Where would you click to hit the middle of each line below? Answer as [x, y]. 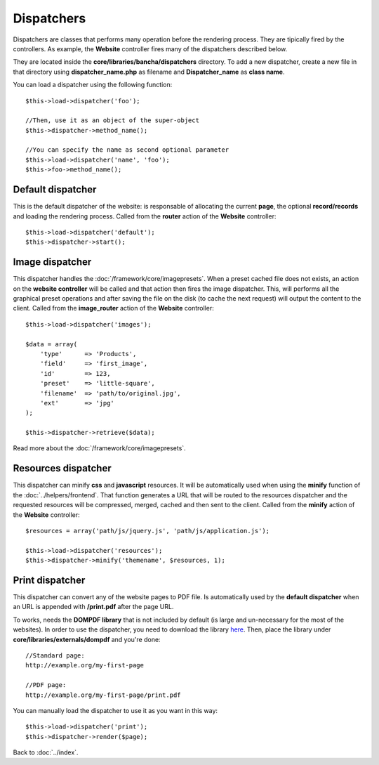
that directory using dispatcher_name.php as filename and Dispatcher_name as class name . [149, 72]
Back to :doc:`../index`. [46, 752]
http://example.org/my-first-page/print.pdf [104, 695]
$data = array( [52, 344]
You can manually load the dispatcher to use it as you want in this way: [115, 710]
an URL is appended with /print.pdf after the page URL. [93, 607]
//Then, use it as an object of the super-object [113, 120]
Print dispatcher [49, 580]
